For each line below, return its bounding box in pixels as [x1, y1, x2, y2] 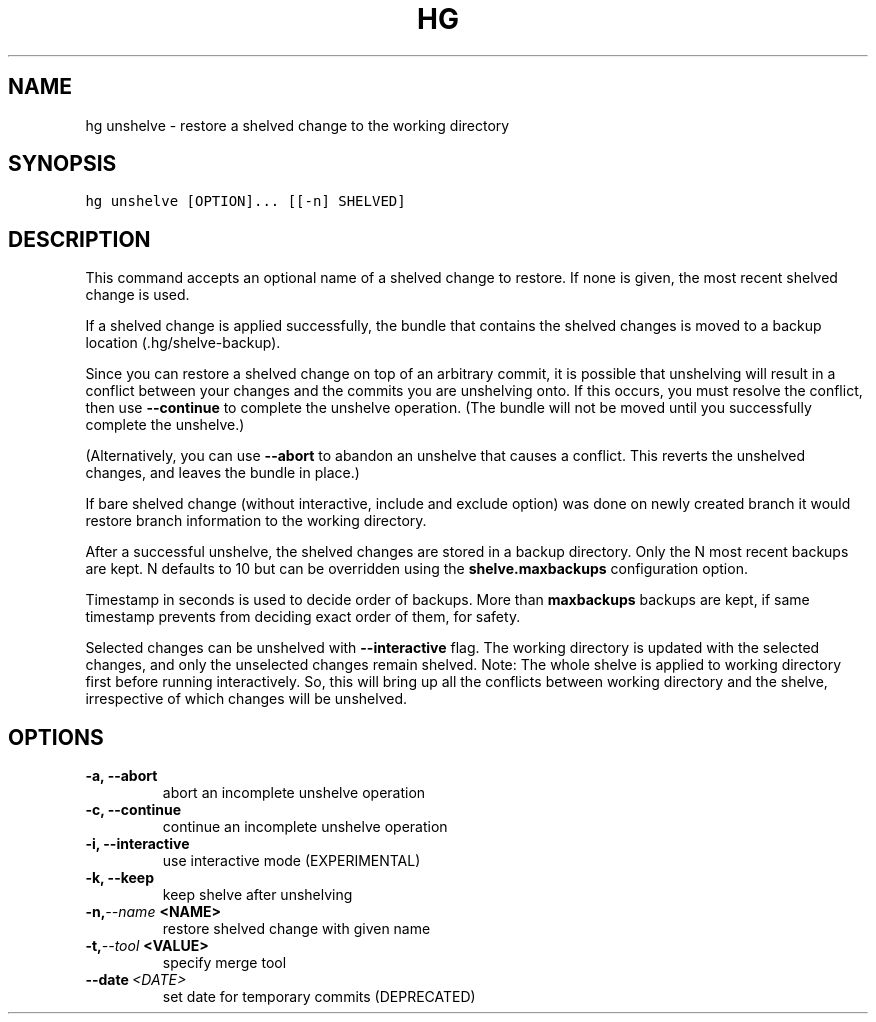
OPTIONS [8, 724, 104, 750]
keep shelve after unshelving [162, 886, 353, 904]
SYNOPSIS [8, 151, 117, 177]
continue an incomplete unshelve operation [162, 818, 448, 836]
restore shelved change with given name [162, 920, 431, 938]
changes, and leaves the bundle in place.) [85, 464, 360, 482]
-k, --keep [85, 869, 155, 887]
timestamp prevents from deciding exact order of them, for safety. [85, 608, 521, 626]
